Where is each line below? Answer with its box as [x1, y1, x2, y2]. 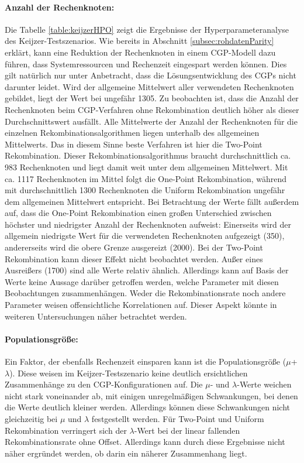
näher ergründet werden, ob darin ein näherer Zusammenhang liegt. [5, 447, 247, 459]
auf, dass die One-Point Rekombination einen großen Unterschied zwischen [5, 207, 272, 219]
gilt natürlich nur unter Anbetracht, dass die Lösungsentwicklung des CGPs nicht [5, 69, 296, 81]
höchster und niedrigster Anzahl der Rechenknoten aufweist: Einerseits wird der [5, 218, 291, 230]
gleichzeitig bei [5, 413, 58, 424]
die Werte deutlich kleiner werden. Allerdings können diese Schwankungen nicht [5, 401, 290, 413]
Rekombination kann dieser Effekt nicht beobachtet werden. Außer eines [5, 252, 263, 265]
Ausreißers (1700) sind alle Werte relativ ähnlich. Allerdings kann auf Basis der [5, 264, 289, 276]
